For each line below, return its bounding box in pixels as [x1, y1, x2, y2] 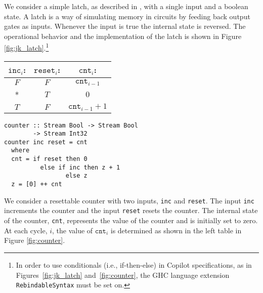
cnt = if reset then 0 [11, 155, 87, 163]
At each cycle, [4, 225, 48, 235]
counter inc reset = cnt [4, 138, 87, 146]
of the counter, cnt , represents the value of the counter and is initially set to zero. [4, 215, 258, 226]
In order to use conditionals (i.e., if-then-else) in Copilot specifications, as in [16, 259, 252, 270]
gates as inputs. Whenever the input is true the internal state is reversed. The [4, 21, 246, 31]
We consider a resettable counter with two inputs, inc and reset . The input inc [4, 195, 254, 205]
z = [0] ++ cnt [11, 181, 62, 188]
